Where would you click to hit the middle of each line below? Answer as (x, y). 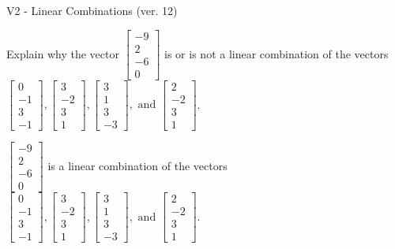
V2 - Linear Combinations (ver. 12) (92, 10)
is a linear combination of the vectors (137, 165)
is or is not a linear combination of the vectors (276, 53)
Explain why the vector (63, 53)
